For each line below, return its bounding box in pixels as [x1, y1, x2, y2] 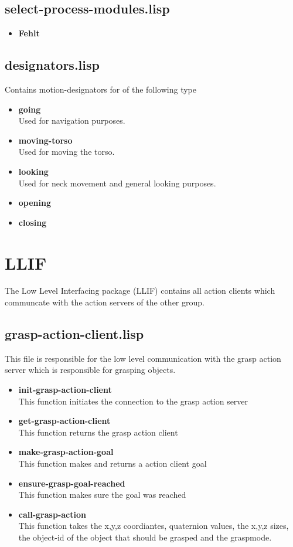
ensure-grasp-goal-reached [18, 477, 125, 489]
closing [18, 216, 47, 228]
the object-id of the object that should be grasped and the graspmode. [18, 531, 272, 543]
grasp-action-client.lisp [5, 325, 144, 343]
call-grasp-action [18, 508, 86, 520]
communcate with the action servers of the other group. [5, 296, 205, 308]
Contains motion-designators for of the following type [5, 83, 196, 95]
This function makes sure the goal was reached [18, 488, 186, 501]
